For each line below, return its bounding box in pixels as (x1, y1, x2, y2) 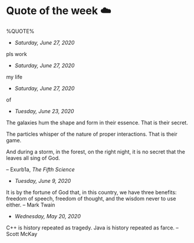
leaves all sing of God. (6, 154, 60, 162)
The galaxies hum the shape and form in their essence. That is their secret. (6, 119, 189, 126)
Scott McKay (6, 230, 38, 237)
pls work (6, 50, 28, 57)
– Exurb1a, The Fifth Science (6, 166, 75, 173)
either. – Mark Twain (6, 201, 55, 208)
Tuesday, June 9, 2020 (14, 177, 71, 184)
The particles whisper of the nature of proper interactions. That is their (6, 130, 178, 137)
